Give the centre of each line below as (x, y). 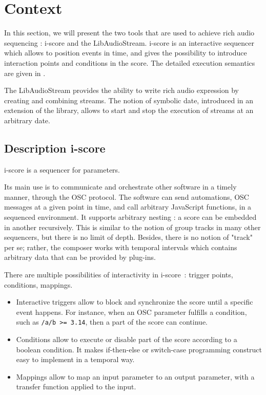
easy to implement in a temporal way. (75, 359)
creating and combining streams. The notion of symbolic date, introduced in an (129, 100)
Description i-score (55, 148)
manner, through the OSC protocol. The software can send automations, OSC (127, 196)
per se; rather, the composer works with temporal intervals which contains (121, 247)
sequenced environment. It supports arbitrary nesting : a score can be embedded (130, 217)
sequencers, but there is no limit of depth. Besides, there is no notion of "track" (128, 237)
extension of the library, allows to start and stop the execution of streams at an (129, 110)
